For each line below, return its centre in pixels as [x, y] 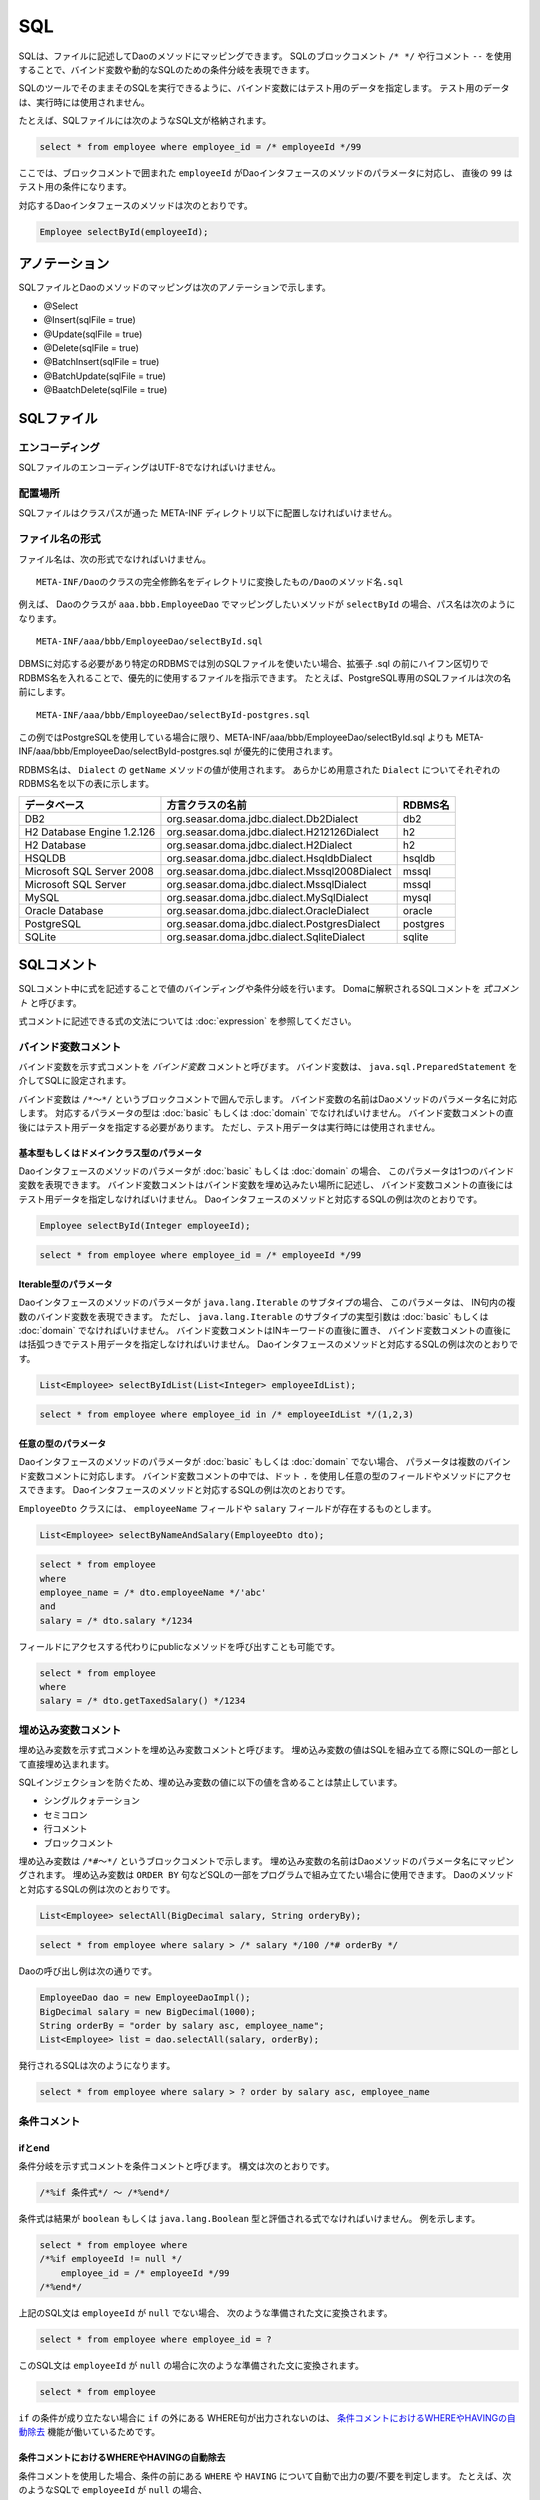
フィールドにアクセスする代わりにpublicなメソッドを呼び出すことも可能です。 [179, 1646]
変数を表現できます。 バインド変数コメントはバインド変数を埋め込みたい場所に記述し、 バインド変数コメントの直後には [266, 1185]
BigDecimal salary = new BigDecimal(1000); [148, 2011]
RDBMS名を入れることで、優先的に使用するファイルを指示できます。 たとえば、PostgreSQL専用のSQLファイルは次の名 [265, 677]
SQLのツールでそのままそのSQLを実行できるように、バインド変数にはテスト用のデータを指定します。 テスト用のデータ [264, 88]
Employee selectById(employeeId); [124, 231]
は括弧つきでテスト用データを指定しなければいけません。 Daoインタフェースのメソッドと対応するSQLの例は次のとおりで [268, 1344]
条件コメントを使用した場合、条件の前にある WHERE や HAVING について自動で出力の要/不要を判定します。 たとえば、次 [265, 2476]
